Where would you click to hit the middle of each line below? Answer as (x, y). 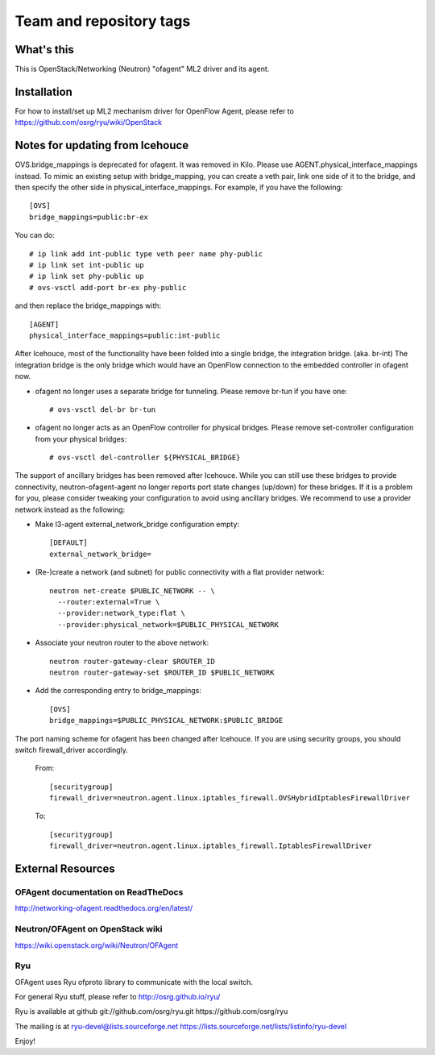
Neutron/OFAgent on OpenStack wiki (89, 929)
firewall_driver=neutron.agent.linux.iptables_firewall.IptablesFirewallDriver (211, 846)
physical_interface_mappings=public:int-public (125, 335)
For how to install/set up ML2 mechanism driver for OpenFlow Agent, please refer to (154, 111)
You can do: (35, 235)
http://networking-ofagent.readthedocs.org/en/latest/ (104, 908)
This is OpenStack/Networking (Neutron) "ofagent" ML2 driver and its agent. (142, 69)
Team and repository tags (103, 21)
